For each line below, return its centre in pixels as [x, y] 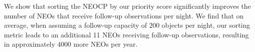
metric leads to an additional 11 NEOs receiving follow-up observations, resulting [127, 34]
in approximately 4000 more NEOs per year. [71, 44]
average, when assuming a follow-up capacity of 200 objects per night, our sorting [127, 25]
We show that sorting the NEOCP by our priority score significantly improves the [127, 6]
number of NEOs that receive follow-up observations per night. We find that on [124, 15]
